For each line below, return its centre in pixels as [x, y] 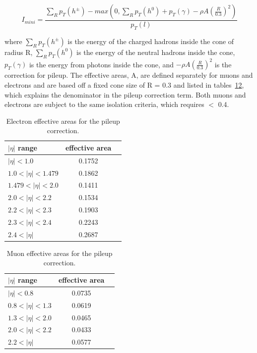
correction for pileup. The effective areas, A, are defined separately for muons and [129, 75]
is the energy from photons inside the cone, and [101, 64]
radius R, [19, 52]
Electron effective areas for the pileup [63, 121]
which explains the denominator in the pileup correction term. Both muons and [125, 94]
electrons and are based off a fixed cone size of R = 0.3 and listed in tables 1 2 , [124, 84]
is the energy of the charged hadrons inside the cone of [151, 41]
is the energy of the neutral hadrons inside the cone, [156, 52]
